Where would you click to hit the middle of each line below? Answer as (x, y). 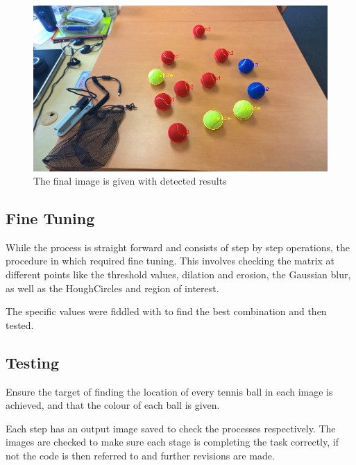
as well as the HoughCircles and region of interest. (112, 288)
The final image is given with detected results (130, 181)
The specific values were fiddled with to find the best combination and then (166, 311)
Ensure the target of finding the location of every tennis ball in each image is (169, 391)
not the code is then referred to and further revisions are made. (140, 456)
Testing (32, 362)
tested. (20, 324)
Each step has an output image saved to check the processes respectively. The (171, 428)
